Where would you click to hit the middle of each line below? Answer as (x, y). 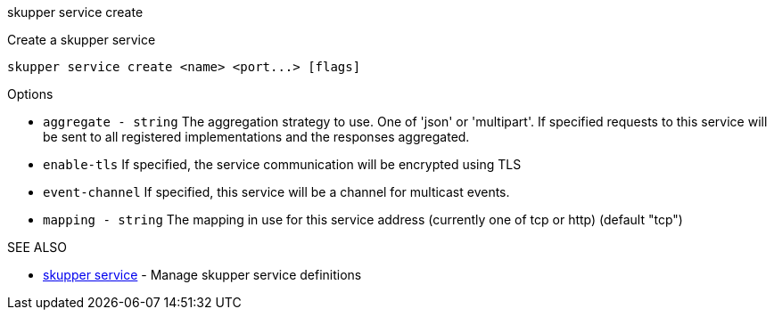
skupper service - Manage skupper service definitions (202, 275)
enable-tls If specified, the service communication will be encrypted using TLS (282, 164)
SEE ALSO (37, 247)
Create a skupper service (82, 40)
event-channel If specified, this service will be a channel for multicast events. (276, 192)
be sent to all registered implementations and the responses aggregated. (256, 137)
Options (30, 94)
